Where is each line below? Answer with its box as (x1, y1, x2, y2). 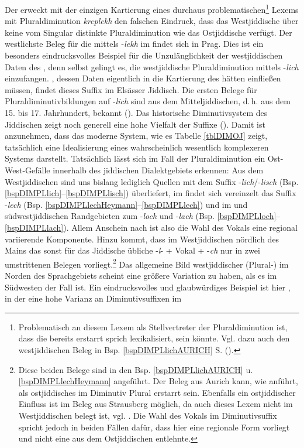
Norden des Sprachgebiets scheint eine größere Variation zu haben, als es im (5, 269, 277, 281)
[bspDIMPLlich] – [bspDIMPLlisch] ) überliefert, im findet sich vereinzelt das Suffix (5, 187, 296, 199)
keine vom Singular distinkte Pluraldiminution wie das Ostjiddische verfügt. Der (5, 26, 292, 38)
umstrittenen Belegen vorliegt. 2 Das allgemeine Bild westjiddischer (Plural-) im (5, 256, 289, 270)
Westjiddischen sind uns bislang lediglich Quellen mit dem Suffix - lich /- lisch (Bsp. (5, 175, 299, 187)
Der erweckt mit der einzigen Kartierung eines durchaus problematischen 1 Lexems (5, 2, 299, 15)
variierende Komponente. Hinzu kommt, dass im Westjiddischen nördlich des (5, 232, 279, 245)
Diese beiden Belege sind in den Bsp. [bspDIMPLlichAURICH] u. (18, 363, 253, 375)
